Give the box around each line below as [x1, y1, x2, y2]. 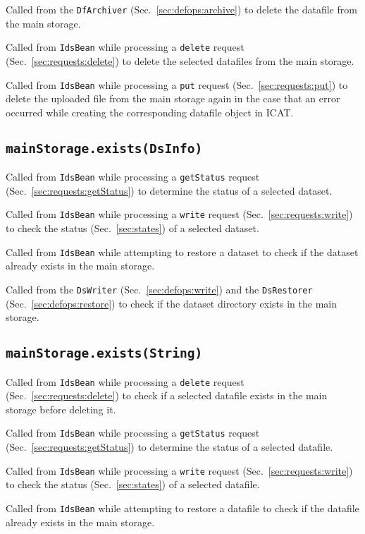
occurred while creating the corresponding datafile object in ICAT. [6, 104, 294, 119]
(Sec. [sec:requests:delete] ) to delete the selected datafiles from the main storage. [6, 53, 354, 68]
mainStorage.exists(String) [6, 346, 203, 361]
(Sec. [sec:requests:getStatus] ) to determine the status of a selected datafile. [6, 439, 333, 454]
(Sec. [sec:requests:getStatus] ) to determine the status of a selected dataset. [6, 183, 333, 198]
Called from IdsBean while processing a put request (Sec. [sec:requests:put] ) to [6, 77, 348, 92]
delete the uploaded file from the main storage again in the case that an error [6, 91, 340, 106]
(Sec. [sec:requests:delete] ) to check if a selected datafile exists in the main [6, 388, 328, 403]
